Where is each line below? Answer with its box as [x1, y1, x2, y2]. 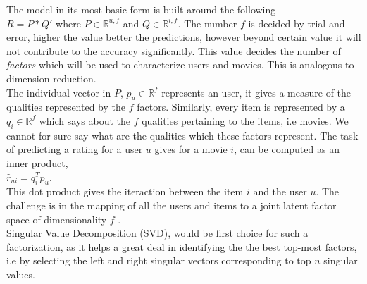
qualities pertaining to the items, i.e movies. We [142, 113, 349, 128]
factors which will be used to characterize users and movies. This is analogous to [6, 57, 354, 72]
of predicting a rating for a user [6, 142, 143, 156]
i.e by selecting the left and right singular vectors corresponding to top [6, 253, 311, 268]
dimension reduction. [6, 70, 97, 85]
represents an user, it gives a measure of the [161, 85, 352, 99]
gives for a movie [154, 142, 228, 156]
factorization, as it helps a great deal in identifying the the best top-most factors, [6, 239, 357, 254]
